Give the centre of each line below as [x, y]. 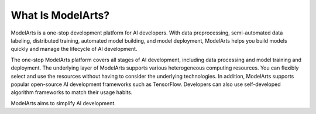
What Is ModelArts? [60, 15]
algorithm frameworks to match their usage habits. [72, 92]
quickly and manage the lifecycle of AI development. [74, 49]
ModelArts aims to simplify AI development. [63, 103]
